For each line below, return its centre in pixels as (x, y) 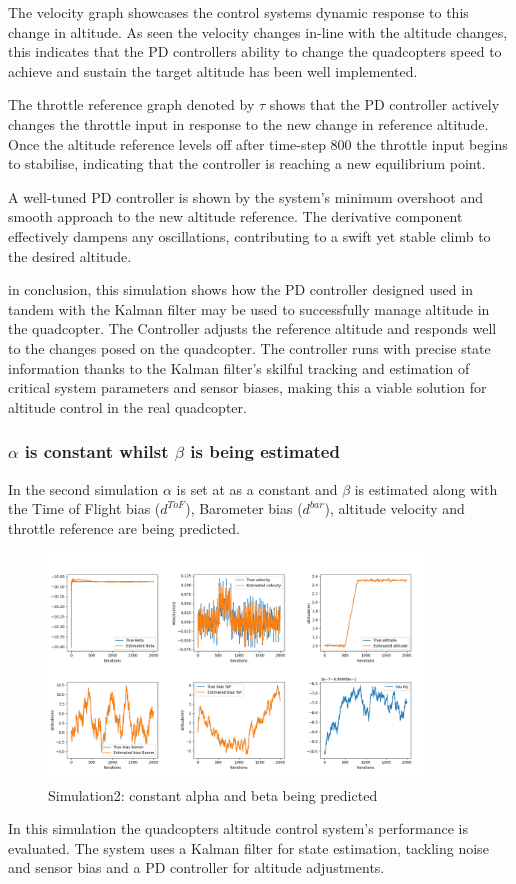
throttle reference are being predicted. (124, 527)
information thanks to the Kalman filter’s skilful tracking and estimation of (239, 367)
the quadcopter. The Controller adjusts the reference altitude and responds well (252, 328)
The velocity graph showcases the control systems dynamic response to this (238, 12)
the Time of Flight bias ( (84, 508)
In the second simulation (83, 488)
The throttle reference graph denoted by (131, 104)
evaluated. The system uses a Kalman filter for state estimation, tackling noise (248, 847)
